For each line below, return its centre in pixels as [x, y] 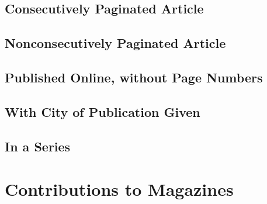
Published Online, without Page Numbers [134, 77]
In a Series [38, 146]
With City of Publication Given [103, 111]
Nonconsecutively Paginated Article [115, 43]
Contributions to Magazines [119, 189]
